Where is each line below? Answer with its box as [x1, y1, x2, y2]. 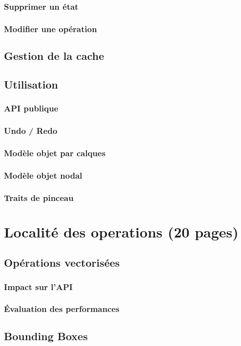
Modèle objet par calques [4, 146, 106, 159]
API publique [4, 102, 59, 114]
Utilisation [4, 76, 58, 91]
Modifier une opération [4, 22, 97, 35]
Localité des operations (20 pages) [4, 221, 239, 241]
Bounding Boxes [4, 328, 88, 343]
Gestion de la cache [4, 48, 104, 63]
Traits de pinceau [4, 191, 74, 203]
